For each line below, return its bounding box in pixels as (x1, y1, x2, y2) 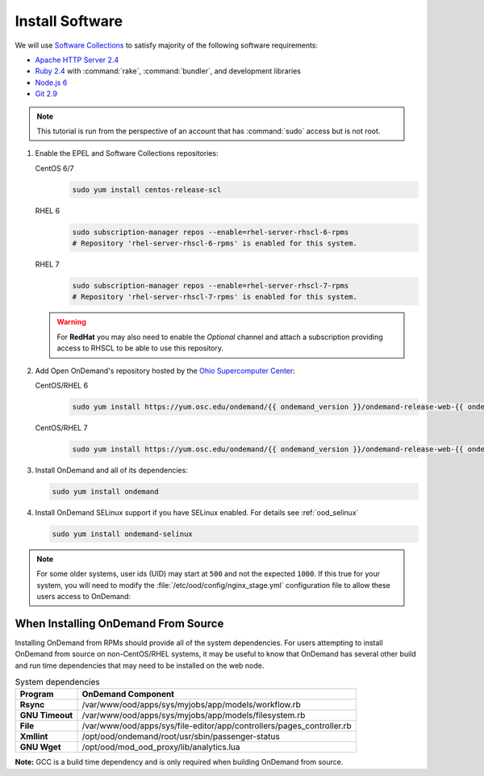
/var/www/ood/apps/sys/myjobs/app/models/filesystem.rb (81, 710, 306, 721)
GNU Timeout (19, 710, 73, 721)
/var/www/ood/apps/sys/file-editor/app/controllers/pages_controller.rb (81, 720, 352, 732)
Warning (56, 317, 86, 327)
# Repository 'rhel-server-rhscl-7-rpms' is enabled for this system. (72, 292, 358, 302)
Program (19, 689, 54, 700)
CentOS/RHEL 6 (35, 380, 89, 390)
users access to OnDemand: (36, 591, 131, 601)
